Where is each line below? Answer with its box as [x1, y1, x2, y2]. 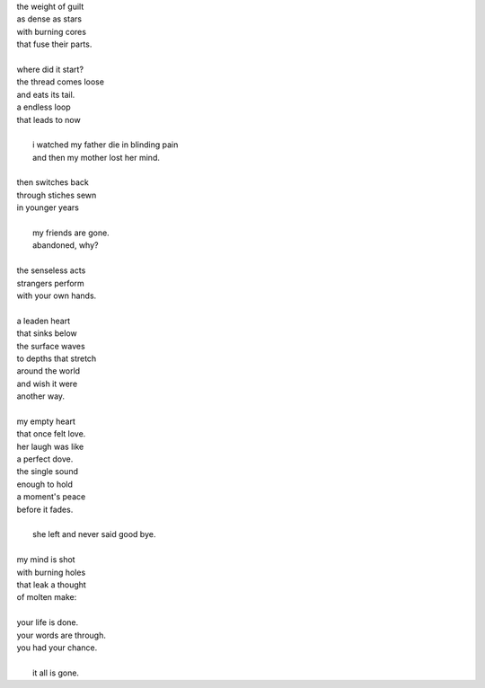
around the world [16, 366, 81, 376]
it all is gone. [32, 667, 80, 678]
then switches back [16, 177, 89, 188]
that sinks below [16, 328, 78, 339]
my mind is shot [16, 554, 75, 565]
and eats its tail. [16, 89, 75, 100]
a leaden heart [16, 315, 71, 326]
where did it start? [16, 64, 84, 75]
